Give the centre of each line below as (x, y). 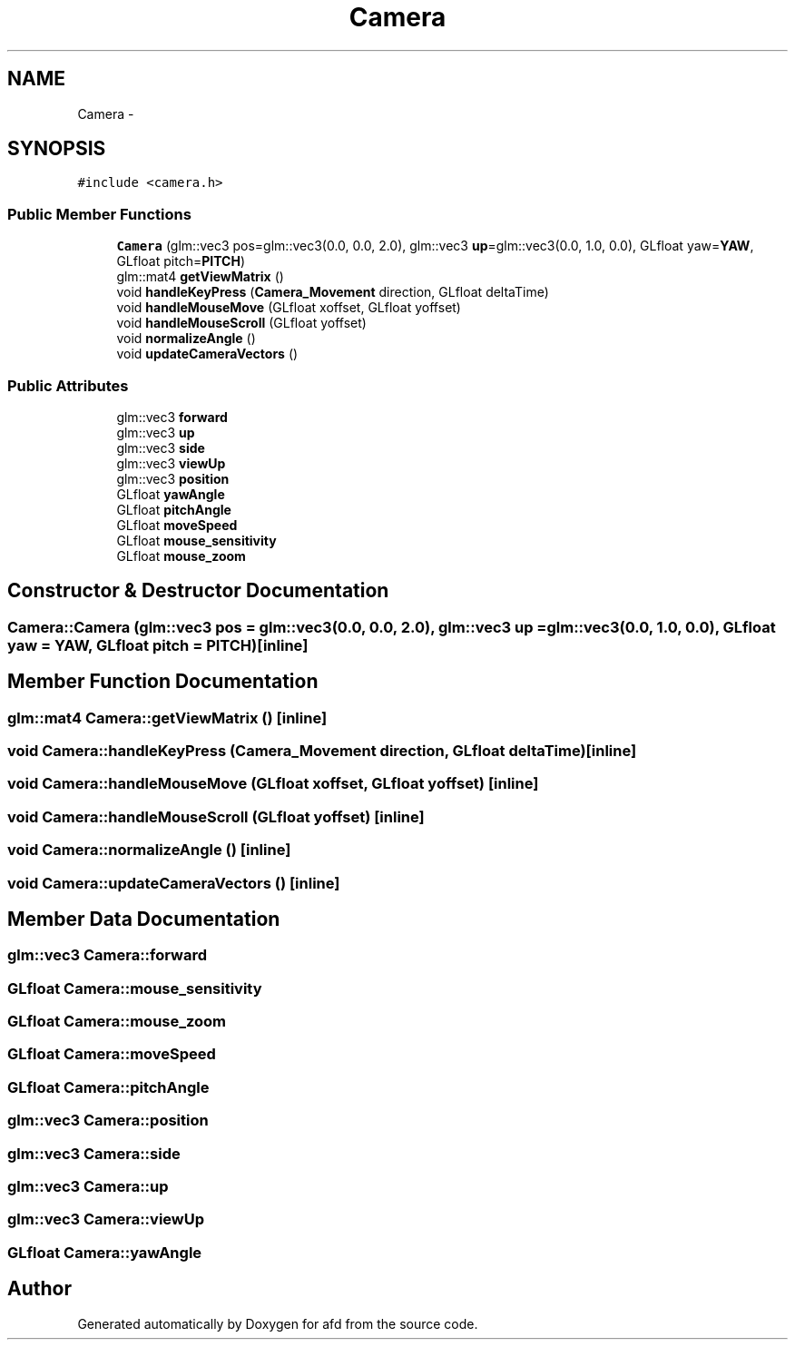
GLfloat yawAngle (171, 494)
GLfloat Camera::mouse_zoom (117, 1022)
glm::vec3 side (161, 447)
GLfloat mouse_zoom (181, 556)
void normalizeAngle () (186, 339)
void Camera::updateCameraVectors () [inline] (174, 883)
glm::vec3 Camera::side (94, 1153)
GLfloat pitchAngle (174, 509)
